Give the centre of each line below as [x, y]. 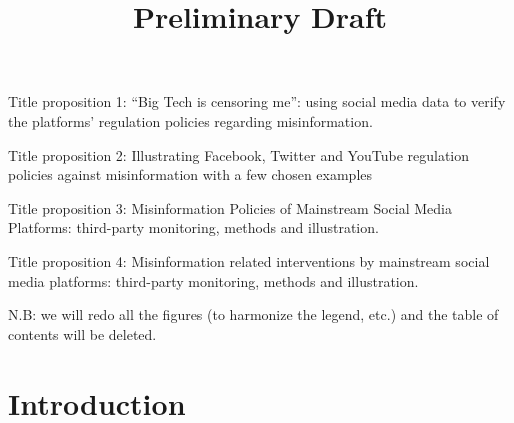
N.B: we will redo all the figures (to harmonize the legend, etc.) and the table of [253, 314]
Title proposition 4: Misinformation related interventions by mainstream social [249, 260]
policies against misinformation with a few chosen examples [190, 174]
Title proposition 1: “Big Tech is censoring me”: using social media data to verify [257, 101]
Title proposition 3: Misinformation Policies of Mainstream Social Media [230, 207]
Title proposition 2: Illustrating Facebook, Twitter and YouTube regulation [239, 154]
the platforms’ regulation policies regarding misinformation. [190, 120]
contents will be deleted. [82, 333]
